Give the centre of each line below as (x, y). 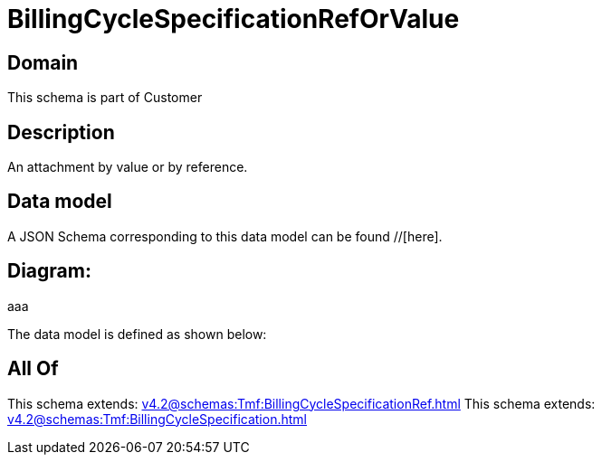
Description (61, 132)
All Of (33, 369)
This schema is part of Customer (105, 98)
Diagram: (49, 271)
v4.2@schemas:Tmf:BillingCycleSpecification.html (157, 419)
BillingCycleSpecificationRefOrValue (234, 19)
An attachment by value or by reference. (128, 167)
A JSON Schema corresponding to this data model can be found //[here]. (225, 236)
